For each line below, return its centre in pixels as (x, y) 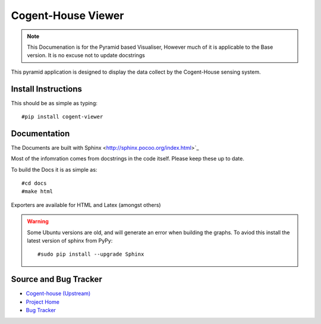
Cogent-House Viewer (67, 15)
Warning (38, 221)
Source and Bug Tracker (56, 279)
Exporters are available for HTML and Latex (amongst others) (86, 205)
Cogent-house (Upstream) (58, 294)
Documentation (40, 133)
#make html (37, 191)
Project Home (43, 302)
